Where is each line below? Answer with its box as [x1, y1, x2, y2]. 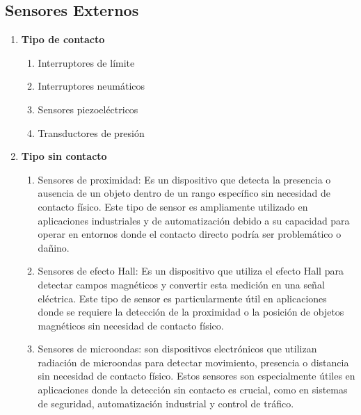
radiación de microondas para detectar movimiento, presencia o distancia [38, 355, 349, 369]
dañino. [38, 240, 70, 254]
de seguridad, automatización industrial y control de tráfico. [38, 396, 294, 410]
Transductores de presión [38, 125, 145, 140]
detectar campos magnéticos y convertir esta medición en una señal [38, 277, 325, 291]
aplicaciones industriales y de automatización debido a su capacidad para [38, 213, 350, 227]
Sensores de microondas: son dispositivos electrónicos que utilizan [38, 341, 317, 356]
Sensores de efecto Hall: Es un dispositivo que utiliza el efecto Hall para [38, 263, 344, 278]
